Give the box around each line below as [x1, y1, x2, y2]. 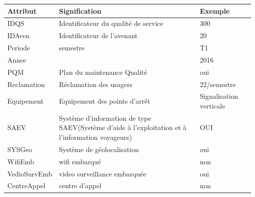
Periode [7, 43, 30, 53]
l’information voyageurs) [59, 132, 132, 142]
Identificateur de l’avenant [59, 30, 138, 41]
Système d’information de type [59, 112, 152, 123]
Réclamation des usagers [59, 79, 133, 89]
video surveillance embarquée [59, 168, 147, 178]
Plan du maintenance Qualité [59, 66, 147, 77]
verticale [200, 101, 225, 110]
